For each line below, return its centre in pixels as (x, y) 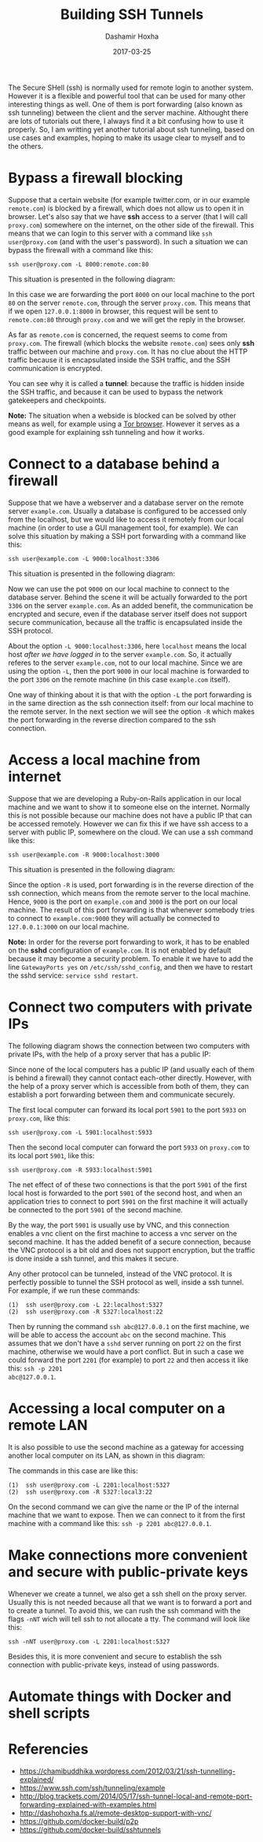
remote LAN (48, 1425)
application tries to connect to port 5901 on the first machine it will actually (128, 1201)
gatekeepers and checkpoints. (57, 400)
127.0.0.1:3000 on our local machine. (69, 927)
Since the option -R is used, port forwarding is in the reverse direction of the (131, 885)
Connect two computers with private (130, 1007)
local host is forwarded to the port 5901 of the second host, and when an (125, 1193)
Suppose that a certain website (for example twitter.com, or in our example (129, 199)
